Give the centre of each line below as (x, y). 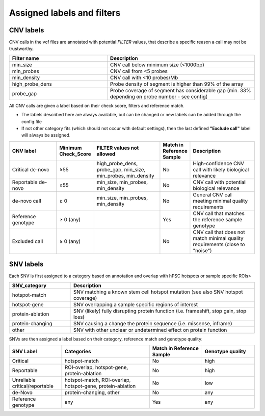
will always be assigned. (46, 135)
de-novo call (26, 201)
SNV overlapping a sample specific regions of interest (136, 304)
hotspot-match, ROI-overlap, (98, 380)
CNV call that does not (219, 232)
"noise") (202, 250)
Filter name (26, 58)
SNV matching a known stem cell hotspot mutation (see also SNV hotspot (158, 292)
